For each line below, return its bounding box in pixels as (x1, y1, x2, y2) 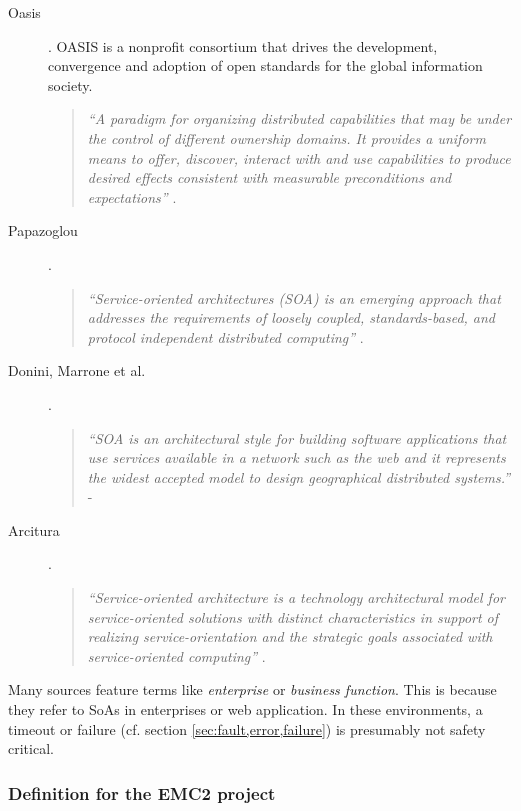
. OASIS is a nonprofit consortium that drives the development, (48, 35, 438, 56)
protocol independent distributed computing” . (87, 326, 364, 347)
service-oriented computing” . (87, 645, 266, 666)
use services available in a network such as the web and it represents (87, 447, 506, 468)
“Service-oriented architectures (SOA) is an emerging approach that (87, 287, 501, 308)
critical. (8, 738, 54, 759)
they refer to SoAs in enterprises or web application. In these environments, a (8, 699, 483, 720)
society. (48, 74, 93, 95)
